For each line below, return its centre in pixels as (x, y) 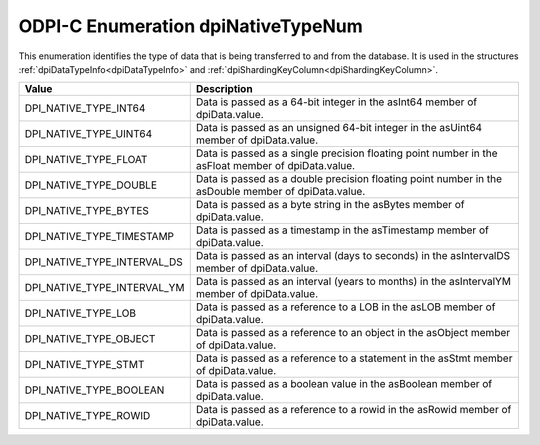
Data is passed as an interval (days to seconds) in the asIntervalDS (353, 256)
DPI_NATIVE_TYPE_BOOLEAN (94, 390)
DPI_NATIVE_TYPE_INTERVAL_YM (104, 288)
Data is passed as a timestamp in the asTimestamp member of (342, 230)
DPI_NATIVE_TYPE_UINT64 (88, 134)
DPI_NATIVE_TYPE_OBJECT (90, 339)
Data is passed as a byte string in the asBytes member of (330, 205)
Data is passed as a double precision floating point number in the (349, 179)
